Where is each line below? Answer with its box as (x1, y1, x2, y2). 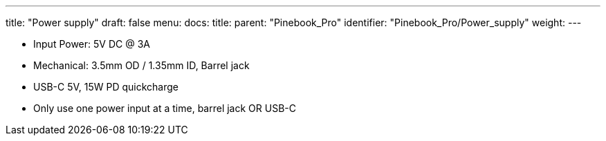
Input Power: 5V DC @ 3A (33, 38, 150, 50)
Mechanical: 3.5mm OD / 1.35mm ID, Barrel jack (33, 59, 250, 71)
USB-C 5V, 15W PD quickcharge (33, 81, 178, 93)
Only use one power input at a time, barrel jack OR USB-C (33, 102, 296, 114)
